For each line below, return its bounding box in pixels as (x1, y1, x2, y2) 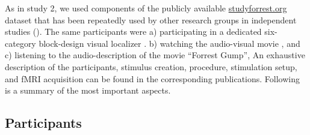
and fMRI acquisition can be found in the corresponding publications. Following (5, 72, 300, 85)
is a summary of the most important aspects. (5, 84, 171, 97)
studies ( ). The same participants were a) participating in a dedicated (5, 25, 262, 38)
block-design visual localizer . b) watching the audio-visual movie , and (39, 37, 300, 49)
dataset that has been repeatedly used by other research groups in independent (5, 13, 297, 26)
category (5, 37, 36, 49)
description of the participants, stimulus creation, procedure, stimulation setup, (5, 60, 297, 73)
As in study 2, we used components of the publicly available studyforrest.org (5, 2, 287, 14)
